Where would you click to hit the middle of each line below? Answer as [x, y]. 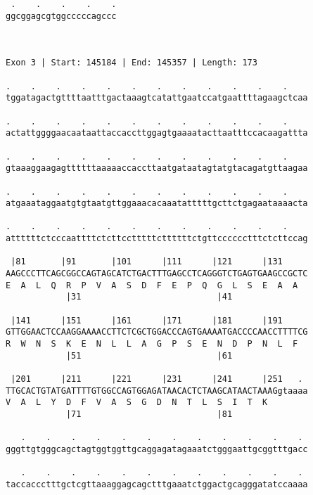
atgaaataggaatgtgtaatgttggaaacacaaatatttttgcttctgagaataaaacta [157, 204]
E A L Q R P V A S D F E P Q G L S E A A [152, 285]
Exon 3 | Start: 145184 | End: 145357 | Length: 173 [132, 63]
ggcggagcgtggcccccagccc [61, 16]
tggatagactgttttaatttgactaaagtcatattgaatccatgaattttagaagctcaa [157, 98]
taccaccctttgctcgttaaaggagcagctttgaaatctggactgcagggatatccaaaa [157, 484]
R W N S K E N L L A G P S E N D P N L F [152, 344]
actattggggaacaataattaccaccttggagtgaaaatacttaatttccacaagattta [157, 133]
